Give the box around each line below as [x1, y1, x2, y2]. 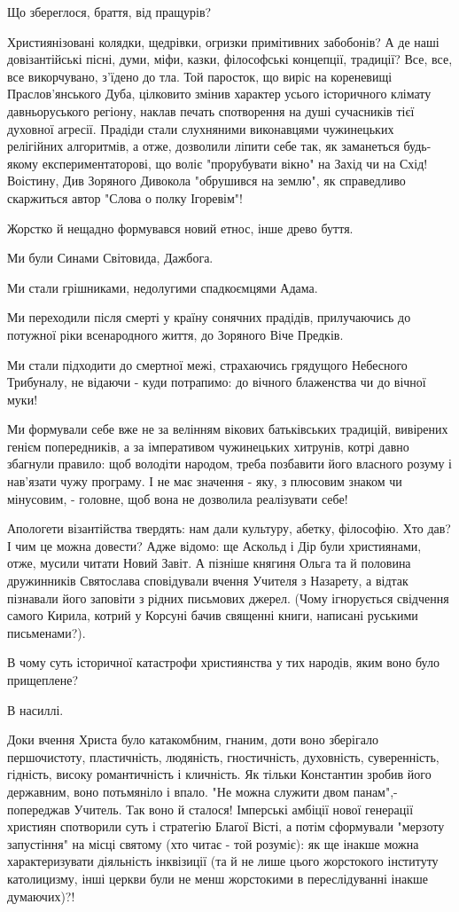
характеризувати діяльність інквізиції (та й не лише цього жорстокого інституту [7, 852, 439, 870]
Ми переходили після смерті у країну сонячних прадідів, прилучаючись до [7, 308, 411, 326]
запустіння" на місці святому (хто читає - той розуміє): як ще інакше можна [7, 834, 419, 853]
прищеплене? [7, 671, 78, 688]
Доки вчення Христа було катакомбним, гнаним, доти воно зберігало [7, 730, 379, 749]
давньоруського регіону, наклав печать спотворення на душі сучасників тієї [7, 101, 415, 120]
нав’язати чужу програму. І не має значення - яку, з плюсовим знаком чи [7, 472, 402, 491]
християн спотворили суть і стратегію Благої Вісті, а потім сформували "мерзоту [7, 817, 445, 836]
